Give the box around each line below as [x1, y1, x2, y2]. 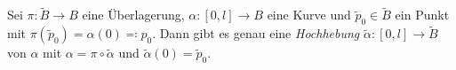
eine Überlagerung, [82, 5, 185, 24]
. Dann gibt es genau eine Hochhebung [152, 24, 360, 43]
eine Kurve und [267, 5, 351, 24]
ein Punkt [395, 5, 450, 24]
